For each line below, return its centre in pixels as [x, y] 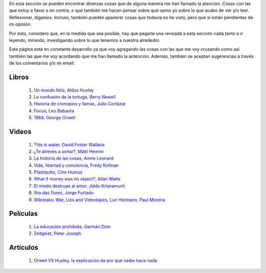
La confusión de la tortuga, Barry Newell [75, 97]
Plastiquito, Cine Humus [58, 172]
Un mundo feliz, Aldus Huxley [64, 90]
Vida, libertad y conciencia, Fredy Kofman [76, 165]
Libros [19, 77]
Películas [23, 214]
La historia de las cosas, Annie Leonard [74, 158]
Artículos [24, 248]
